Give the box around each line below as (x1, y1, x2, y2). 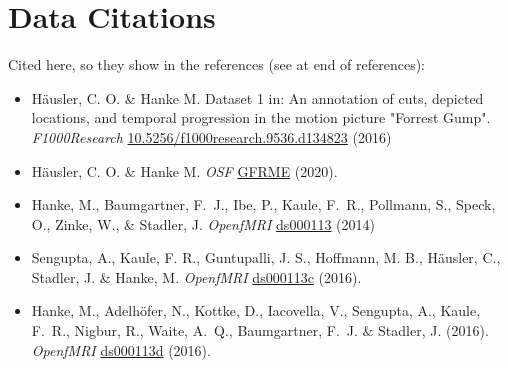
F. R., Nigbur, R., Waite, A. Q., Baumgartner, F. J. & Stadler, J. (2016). (31, 320, 489, 341)
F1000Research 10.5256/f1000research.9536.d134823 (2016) (31, 126, 392, 147)
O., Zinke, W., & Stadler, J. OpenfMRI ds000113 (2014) (31, 213, 375, 234)
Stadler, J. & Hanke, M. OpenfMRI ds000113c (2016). (31, 266, 362, 287)
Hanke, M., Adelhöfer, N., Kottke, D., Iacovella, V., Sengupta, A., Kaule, (31, 300, 481, 321)
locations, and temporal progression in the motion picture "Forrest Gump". (31, 107, 491, 128)
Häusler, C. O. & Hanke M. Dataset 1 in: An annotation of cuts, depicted (31, 87, 484, 108)
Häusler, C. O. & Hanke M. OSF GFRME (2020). (31, 160, 338, 181)
